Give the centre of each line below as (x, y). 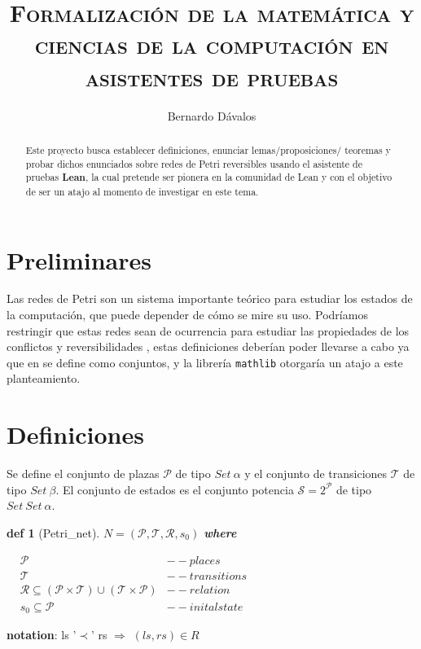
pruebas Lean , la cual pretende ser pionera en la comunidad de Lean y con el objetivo (209, 178)
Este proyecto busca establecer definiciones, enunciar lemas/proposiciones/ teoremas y (208, 149)
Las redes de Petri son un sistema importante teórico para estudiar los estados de (210, 298)
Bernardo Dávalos (212, 115)
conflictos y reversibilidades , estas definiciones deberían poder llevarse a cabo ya (208, 346)
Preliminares (79, 259)
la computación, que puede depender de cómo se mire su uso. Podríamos (187, 315)
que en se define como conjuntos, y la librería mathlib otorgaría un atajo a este (205, 362)
